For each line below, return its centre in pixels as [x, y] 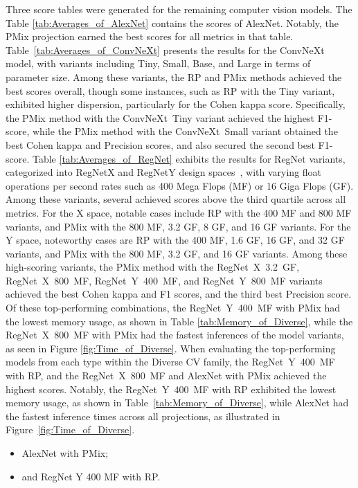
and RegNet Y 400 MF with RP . [91, 476]
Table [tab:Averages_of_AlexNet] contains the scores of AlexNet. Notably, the [172, 22]
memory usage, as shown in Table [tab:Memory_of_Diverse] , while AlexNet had [177, 403]
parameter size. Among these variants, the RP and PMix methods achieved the [174, 76]
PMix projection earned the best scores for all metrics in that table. [150, 36]
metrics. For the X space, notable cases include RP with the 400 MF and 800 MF [179, 212]
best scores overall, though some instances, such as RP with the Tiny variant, [170, 90]
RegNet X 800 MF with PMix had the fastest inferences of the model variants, [175, 335]
